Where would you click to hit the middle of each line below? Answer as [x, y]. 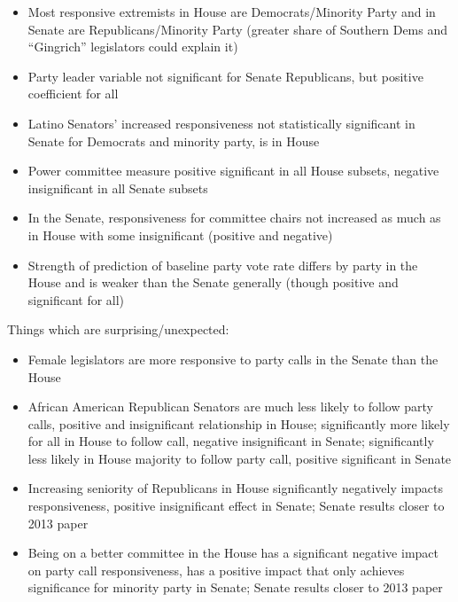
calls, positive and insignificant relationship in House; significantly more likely [239, 423]
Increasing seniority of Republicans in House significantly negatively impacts [235, 488]
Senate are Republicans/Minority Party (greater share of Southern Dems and [238, 29]
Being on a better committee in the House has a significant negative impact [233, 553]
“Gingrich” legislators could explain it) [133, 47]
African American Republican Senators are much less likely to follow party [230, 407]
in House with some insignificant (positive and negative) [180, 235]
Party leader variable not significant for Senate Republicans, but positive [225, 76]
